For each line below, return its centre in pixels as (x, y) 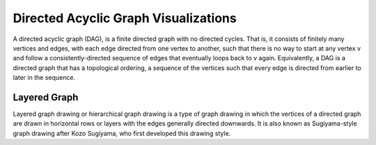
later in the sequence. (44, 78)
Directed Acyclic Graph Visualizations (125, 18)
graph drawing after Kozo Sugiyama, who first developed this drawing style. (122, 133)
